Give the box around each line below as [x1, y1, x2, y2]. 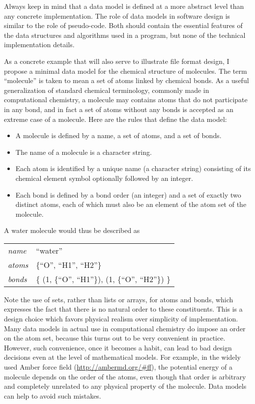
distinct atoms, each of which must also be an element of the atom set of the [15, 199, 247, 209]
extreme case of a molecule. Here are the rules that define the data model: [4, 114, 227, 124]
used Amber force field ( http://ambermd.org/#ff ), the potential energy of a [4, 362, 233, 372]
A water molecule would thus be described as [4, 225, 140, 235]
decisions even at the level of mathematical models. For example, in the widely [4, 352, 241, 362]
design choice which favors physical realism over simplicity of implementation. [4, 314, 238, 324]
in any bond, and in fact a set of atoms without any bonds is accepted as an [4, 104, 234, 114]
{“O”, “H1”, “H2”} [36, 259, 102, 270]
